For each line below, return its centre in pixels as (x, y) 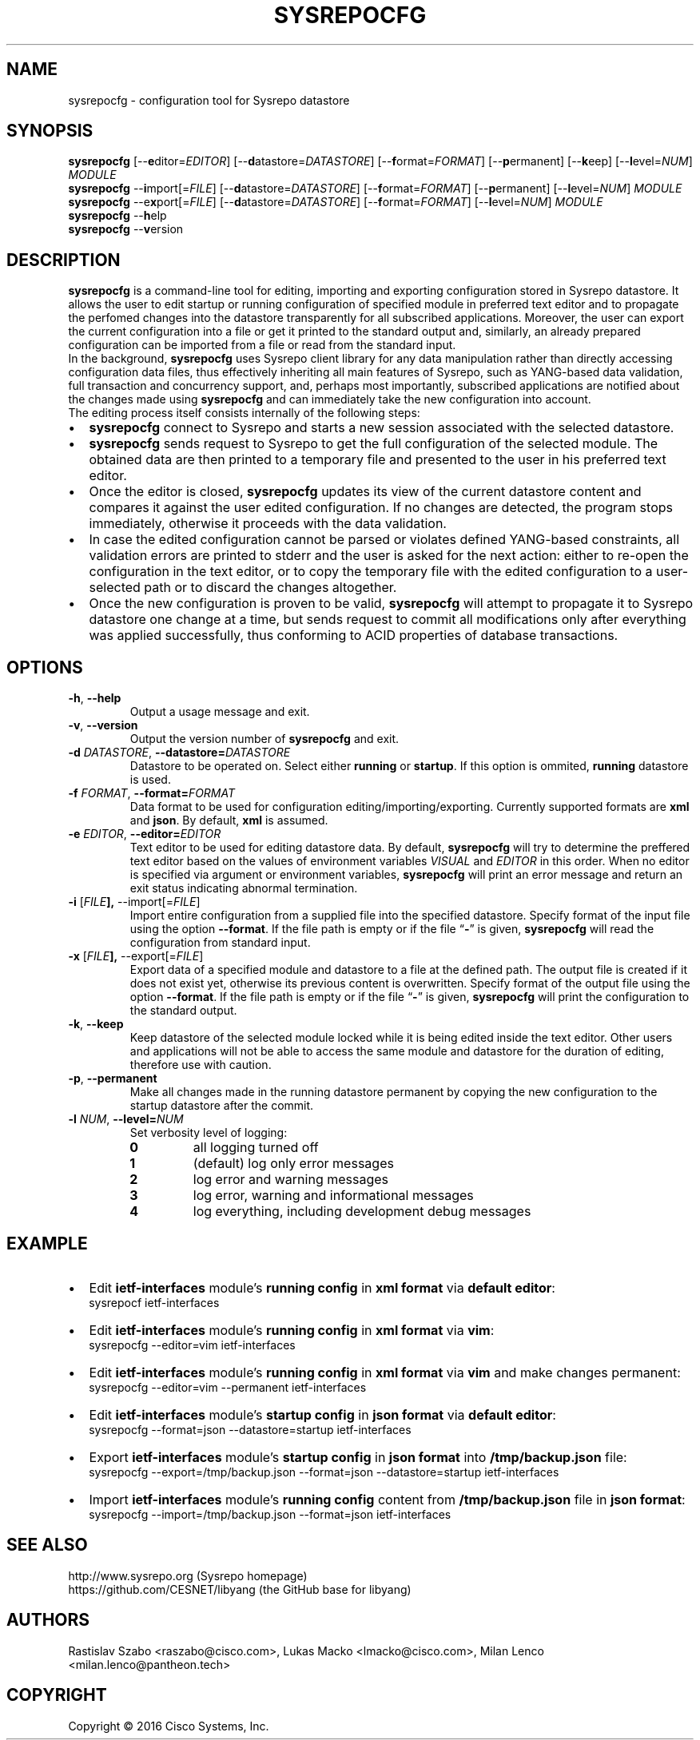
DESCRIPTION (64, 260)
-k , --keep (96, 1024)
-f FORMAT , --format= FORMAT (152, 793)
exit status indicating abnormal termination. (244, 888)
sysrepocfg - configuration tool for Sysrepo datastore (209, 100)
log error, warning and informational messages (333, 1196)
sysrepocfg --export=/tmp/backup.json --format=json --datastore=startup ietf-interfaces (324, 1472)
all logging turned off (256, 1148)
